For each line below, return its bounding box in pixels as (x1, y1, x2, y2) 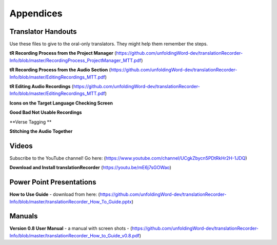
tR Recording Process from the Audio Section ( (9, 67, 111, 73)
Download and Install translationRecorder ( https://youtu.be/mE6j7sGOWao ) (9, 165, 171, 171)
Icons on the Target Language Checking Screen (9, 100, 113, 106)
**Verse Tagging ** (9, 118, 52, 125)
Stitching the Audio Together (9, 128, 73, 134)
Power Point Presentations (9, 178, 96, 187)
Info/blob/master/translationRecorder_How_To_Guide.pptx (9, 198, 132, 205)
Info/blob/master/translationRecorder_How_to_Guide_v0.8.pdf (9, 232, 140, 238)
